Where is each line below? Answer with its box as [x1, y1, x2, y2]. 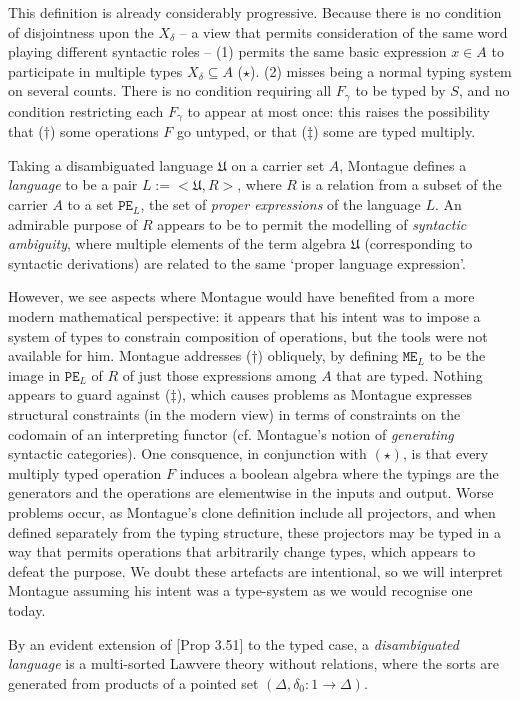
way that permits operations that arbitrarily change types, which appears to [8, 541, 476, 562]
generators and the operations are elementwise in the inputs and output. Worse [8, 482, 494, 503]
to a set [67, 194, 114, 215]
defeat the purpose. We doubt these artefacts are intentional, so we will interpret [8, 560, 503, 581]
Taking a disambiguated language [8, 154, 214, 175]
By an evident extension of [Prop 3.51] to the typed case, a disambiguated [8, 633, 459, 654]
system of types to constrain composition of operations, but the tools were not [8, 325, 488, 346]
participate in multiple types [8, 60, 183, 81]
